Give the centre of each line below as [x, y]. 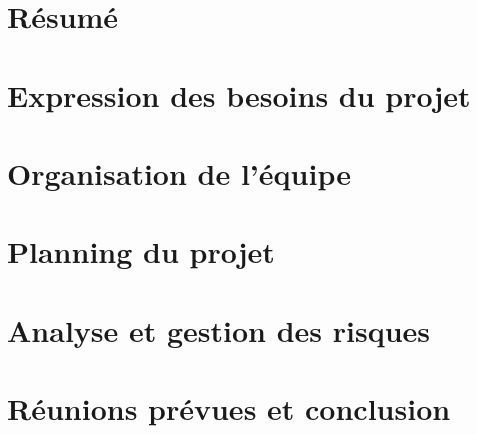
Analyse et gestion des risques [219, 329]
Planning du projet [141, 251]
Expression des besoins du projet [239, 94]
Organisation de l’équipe [179, 172]
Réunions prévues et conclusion [229, 408]
